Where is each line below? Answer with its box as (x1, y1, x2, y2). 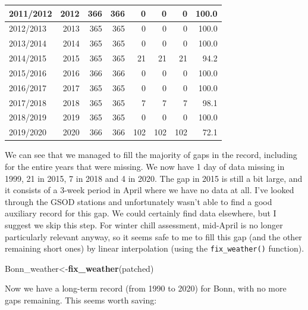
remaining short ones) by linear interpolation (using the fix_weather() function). (5, 242, 304, 255)
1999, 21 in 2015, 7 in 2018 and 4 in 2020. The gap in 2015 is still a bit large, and (5, 172, 303, 184)
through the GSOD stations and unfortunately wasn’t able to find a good (5, 195, 272, 207)
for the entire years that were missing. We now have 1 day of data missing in (5, 160, 285, 172)
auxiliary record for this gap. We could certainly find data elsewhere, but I (5, 207, 276, 219)
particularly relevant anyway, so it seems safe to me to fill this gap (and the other (5, 230, 302, 243)
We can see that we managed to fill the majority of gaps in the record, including (5, 148, 297, 161)
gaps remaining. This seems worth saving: (5, 293, 157, 306)
